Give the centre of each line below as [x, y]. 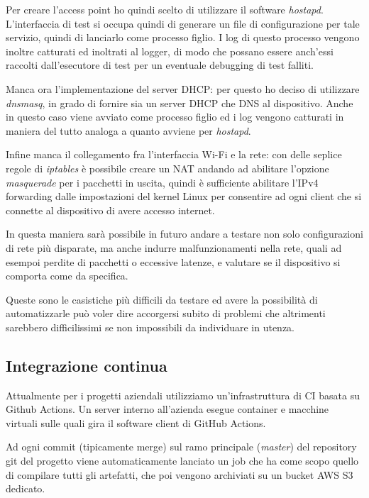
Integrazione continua [87, 365]
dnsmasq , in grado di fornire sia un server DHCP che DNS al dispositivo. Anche [180, 103]
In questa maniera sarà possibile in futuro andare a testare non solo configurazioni [184, 234]
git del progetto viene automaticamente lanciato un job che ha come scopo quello [182, 461]
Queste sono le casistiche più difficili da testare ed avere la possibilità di [162, 299]
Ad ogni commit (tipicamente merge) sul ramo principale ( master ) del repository [181, 447]
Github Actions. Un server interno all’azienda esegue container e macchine [167, 409]
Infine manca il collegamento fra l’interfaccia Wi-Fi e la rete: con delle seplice [174, 154]
